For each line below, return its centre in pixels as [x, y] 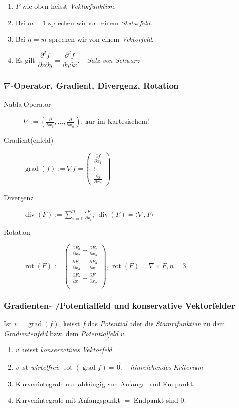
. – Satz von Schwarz [109, 59]
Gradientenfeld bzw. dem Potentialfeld [61, 333]
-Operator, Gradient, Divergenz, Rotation [95, 85]
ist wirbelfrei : [41, 367]
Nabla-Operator [28, 103]
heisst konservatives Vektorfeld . [68, 350]
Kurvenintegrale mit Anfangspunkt [68, 400]
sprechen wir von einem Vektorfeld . [101, 39]
